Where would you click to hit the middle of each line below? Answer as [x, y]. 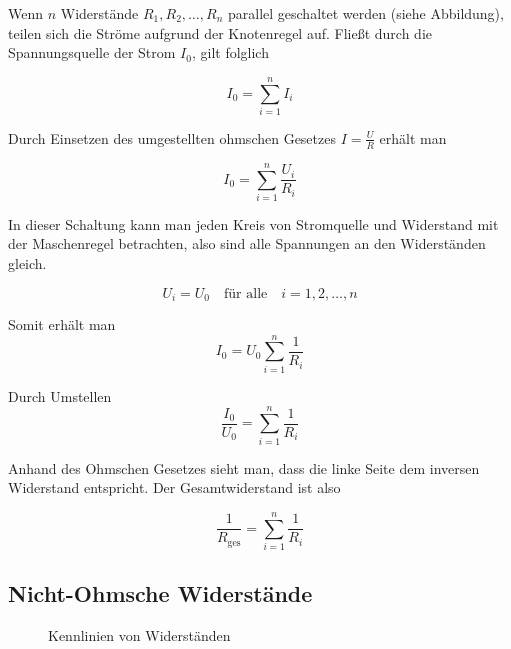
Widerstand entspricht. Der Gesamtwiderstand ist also [174, 487]
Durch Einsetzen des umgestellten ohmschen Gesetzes [172, 137]
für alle [246, 293]
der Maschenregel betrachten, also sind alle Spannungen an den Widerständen [247, 243]
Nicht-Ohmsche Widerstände [160, 593]
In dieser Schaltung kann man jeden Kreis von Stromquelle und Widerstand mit [253, 223]
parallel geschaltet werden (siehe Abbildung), [365, 13]
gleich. [27, 263]
